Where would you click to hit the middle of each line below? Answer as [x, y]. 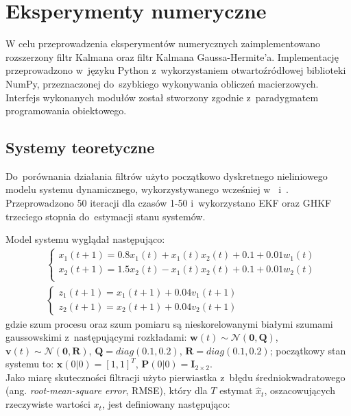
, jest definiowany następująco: [166, 404]
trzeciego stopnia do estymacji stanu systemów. [106, 216]
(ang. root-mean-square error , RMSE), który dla [107, 390]
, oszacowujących [300, 390]
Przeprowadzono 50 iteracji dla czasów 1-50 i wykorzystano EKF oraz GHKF [169, 203]
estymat [236, 390]
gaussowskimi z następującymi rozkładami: [96, 337]
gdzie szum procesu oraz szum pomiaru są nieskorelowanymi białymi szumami [169, 323]
